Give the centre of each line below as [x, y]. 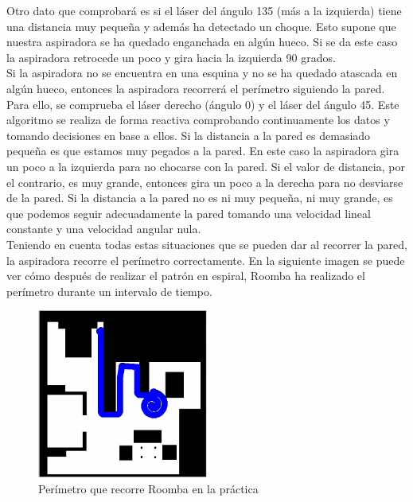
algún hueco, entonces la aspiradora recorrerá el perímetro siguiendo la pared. [196, 88]
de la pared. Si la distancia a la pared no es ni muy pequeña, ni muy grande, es [200, 198]
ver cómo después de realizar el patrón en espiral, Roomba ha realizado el [186, 276]
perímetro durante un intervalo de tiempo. [109, 291]
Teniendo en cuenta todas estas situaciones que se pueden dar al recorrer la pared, [207, 244]
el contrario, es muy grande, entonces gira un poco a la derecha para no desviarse [205, 182]
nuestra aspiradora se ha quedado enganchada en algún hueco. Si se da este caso [202, 42]
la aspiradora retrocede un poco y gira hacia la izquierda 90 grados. [171, 57]
